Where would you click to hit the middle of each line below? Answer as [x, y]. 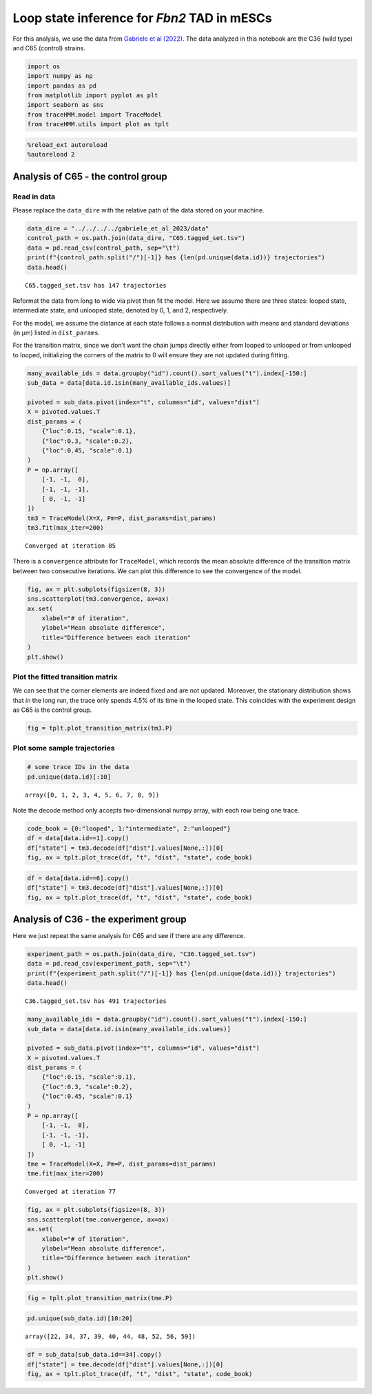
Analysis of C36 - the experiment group [100, 919]
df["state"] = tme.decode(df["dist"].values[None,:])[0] [125, 1364]
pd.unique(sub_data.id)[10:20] [80, 1318]
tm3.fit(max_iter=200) [65, 528]
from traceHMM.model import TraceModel [94, 114]
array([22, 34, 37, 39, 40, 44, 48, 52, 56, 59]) [111, 1337]
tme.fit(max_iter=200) [65, 1174]
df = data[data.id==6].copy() [78, 878]
